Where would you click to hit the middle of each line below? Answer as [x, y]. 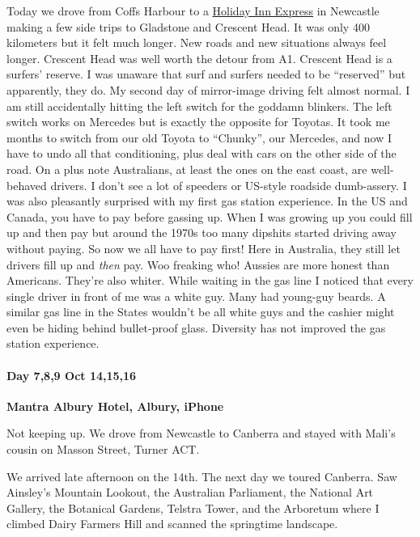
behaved [27, 185]
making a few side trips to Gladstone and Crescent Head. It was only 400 [188, 26]
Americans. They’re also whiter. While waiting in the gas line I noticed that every [210, 280]
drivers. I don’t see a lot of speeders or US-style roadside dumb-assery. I [229, 185]
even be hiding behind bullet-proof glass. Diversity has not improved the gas [196, 327]
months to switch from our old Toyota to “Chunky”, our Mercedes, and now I [199, 137]
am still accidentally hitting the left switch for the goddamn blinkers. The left [199, 106]
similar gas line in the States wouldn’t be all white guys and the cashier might [201, 312]
